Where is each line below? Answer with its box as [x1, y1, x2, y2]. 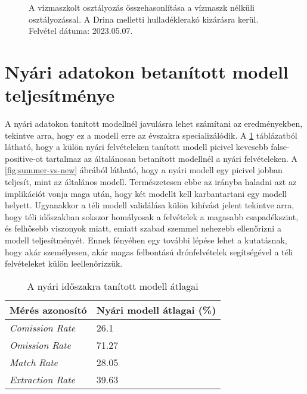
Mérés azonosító [10, 302, 87, 317]
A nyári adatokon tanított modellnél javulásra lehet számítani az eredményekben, [5, 117, 303, 130]
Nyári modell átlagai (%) [96, 302, 216, 317]
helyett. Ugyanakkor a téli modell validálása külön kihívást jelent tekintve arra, [5, 199, 294, 211]
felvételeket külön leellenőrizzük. [5, 257, 123, 270]
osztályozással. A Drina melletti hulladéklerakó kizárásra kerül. [29, 12, 259, 25]
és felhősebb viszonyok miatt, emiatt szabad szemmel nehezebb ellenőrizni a [5, 222, 281, 234]
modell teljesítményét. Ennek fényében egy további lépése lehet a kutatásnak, [5, 234, 287, 246]
